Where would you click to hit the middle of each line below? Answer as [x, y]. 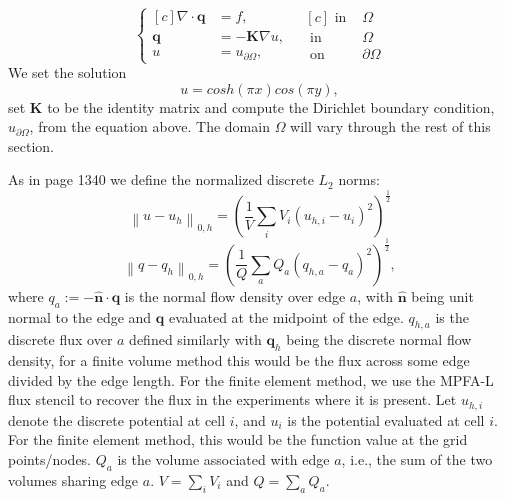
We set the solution [67, 72]
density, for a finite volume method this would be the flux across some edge [239, 360]
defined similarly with [195, 339]
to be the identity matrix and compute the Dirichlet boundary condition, [271, 106]
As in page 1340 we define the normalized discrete [161, 179]
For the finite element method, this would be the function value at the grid [238, 439]
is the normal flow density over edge [235, 295]
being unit [442, 295]
